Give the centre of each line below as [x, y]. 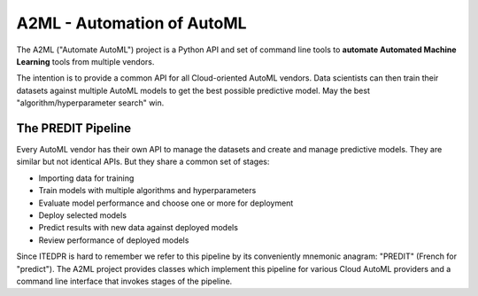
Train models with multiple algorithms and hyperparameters [147, 191]
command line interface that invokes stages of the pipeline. [124, 281]
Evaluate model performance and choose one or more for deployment [166, 203]
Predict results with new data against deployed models [139, 228]
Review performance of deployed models [114, 240]
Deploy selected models [83, 215]
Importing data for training [86, 178]
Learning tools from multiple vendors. [85, 61]
